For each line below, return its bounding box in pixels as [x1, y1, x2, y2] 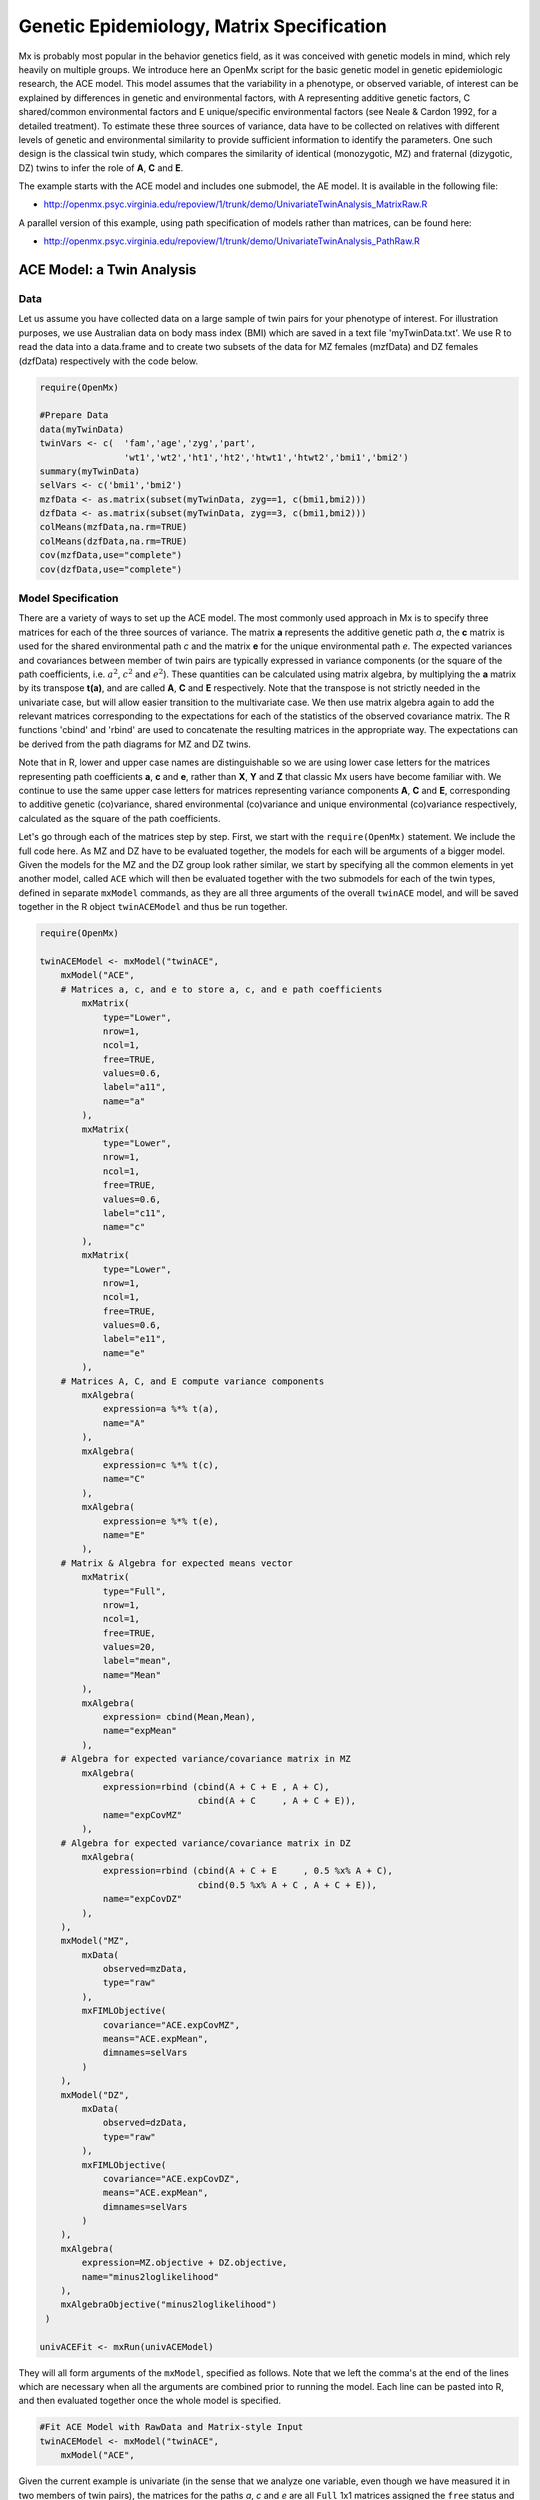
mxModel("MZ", [60, 1935, 130, 1947]
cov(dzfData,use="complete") [39, 563, 183, 575]
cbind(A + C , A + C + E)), [197, 1795, 357, 1807]
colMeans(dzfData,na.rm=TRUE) [39, 535, 188, 547]
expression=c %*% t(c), [102, 1460, 220, 1470]
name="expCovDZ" [102, 1893, 183, 1905]
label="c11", [102, 1207, 167, 1219]
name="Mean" [102, 1669, 162, 1680]
